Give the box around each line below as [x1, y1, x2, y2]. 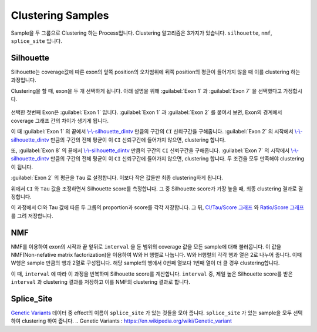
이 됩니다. [11, 163, 33, 170]
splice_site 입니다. [11, 37, 63, 44]
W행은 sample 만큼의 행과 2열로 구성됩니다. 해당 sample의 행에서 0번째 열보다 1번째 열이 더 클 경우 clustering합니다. [11, 259, 280, 267]
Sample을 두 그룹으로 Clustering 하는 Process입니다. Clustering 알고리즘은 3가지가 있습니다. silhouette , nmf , [11, 29, 272, 36]
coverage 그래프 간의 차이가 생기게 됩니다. [11, 117, 109, 124]
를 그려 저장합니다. [11, 212, 53, 219]
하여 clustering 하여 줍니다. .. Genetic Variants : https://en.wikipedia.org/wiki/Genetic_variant [11, 317, 232, 324]
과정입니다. [11, 76, 36, 83]
